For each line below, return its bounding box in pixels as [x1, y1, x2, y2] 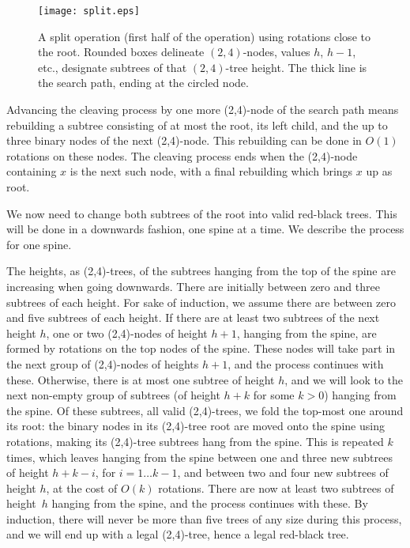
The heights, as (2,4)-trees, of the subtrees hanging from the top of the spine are [6, 263, 396, 279]
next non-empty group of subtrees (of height [6, 387, 220, 403]
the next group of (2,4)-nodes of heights [6, 355, 199, 372]
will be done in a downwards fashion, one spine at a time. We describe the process [6, 221, 404, 237]
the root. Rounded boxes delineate [38, 43, 205, 60]
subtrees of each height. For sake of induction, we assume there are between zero [6, 293, 397, 310]
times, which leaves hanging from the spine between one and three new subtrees [6, 448, 393, 465]
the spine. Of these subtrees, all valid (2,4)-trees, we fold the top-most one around [6, 402, 404, 418]
